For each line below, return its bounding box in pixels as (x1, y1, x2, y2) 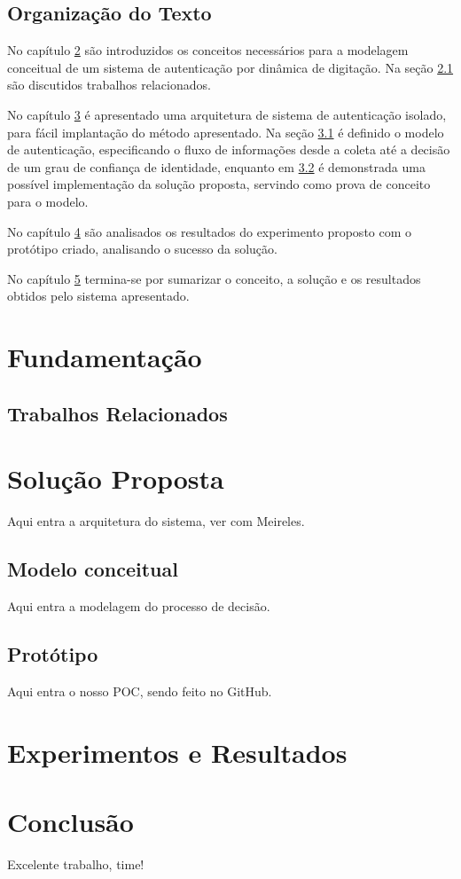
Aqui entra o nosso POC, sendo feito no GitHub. (7, 681, 272, 700)
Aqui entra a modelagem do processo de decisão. (7, 597, 270, 615)
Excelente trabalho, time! (7, 854, 145, 873)
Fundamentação (7, 339, 202, 375)
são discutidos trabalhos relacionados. (7, 75, 211, 94)
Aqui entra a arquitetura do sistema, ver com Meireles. (7, 512, 305, 530)
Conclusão (7, 803, 134, 839)
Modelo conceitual (7, 555, 178, 583)
